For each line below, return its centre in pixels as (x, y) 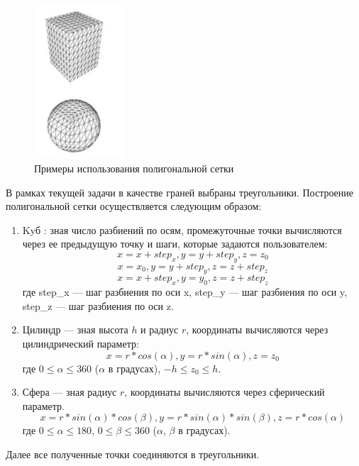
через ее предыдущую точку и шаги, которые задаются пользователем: (175, 244)
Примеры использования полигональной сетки (134, 168)
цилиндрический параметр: (81, 344)
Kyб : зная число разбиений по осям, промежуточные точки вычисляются (182, 229)
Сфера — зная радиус (70, 392)
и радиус (160, 329)
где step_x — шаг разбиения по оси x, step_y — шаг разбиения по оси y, (185, 292)
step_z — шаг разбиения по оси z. (98, 305)
